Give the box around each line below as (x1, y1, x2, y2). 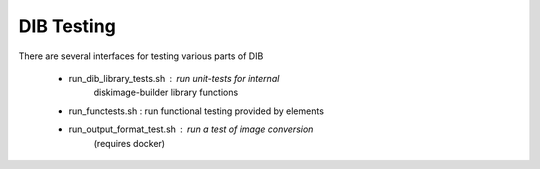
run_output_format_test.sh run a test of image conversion (68, 123, 314, 135)
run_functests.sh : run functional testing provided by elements (68, 105, 325, 117)
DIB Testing (18, 15, 117, 37)
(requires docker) (93, 137, 165, 149)
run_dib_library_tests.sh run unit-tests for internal (68, 72, 280, 84)
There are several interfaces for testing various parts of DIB (18, 50, 264, 62)
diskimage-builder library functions (93, 86, 239, 99)
